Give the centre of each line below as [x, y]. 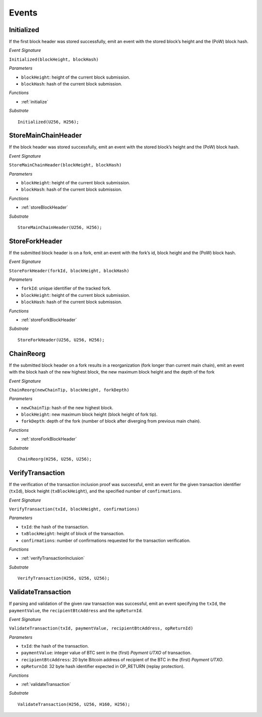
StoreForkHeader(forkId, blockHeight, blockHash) [69, 271]
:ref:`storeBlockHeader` [45, 207]
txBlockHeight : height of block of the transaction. [73, 534]
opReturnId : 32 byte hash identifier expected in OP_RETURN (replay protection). [103, 667]
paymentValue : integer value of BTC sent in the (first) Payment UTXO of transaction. [106, 653]
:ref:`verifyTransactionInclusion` [53, 558]
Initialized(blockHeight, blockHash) [54, 59]
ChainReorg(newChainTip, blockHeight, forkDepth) [69, 390]
